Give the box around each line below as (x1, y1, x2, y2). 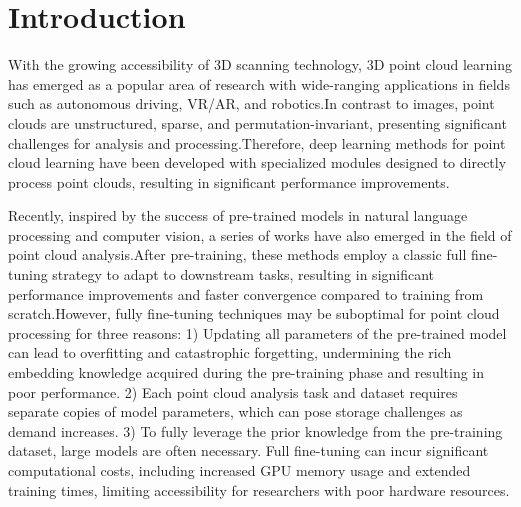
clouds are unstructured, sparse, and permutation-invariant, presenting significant (8, 112, 507, 133)
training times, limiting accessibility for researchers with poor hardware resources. (8, 479, 510, 500)
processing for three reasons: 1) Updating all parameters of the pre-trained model (8, 322, 507, 343)
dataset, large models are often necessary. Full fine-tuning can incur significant (8, 440, 489, 461)
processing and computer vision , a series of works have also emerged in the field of (8, 224, 512, 245)
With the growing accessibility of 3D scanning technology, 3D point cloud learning (8, 54, 512, 75)
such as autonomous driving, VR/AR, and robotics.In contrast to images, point (8, 93, 495, 114)
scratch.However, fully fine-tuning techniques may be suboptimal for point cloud (8, 303, 500, 324)
